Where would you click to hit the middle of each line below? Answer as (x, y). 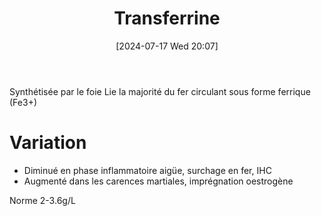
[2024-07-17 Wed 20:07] (167, 46)
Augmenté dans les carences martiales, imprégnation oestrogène (158, 181)
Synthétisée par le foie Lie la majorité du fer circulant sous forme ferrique (160, 91)
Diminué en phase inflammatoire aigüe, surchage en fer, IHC (147, 170)
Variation (48, 143)
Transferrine (167, 18)
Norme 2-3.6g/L (42, 200)
